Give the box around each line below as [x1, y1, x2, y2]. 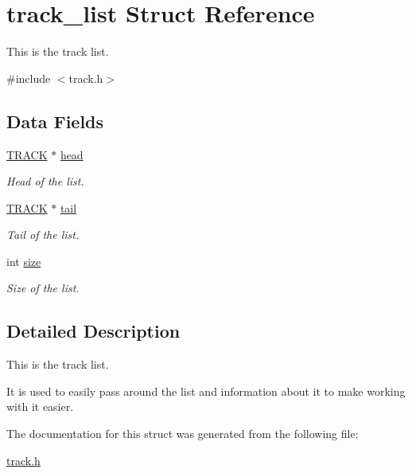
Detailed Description [6, 319, 181, 343]
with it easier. [6, 398, 74, 415]
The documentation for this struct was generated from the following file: [6, 425, 359, 442]
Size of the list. [6, 279, 80, 296]
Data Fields [6, 108, 104, 133]
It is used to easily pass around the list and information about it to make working [6, 382, 406, 399]
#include [6, 69, 51, 86]
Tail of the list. [6, 226, 80, 243]
